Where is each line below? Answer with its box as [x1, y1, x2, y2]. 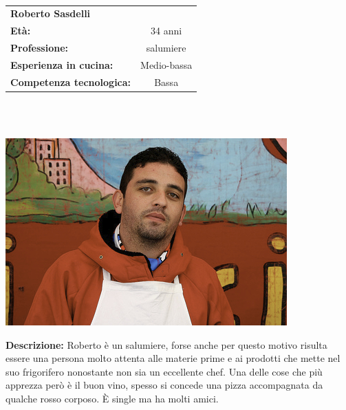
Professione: [10, 41, 68, 55]
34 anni [151, 23, 182, 38]
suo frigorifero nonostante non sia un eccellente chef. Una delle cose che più [6, 364, 323, 378]
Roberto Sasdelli [10, 6, 91, 21]
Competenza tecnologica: [10, 74, 131, 89]
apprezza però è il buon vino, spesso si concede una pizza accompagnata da [6, 378, 323, 392]
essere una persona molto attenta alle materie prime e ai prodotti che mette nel [6, 351, 340, 365]
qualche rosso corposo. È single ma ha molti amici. [6, 391, 219, 405]
